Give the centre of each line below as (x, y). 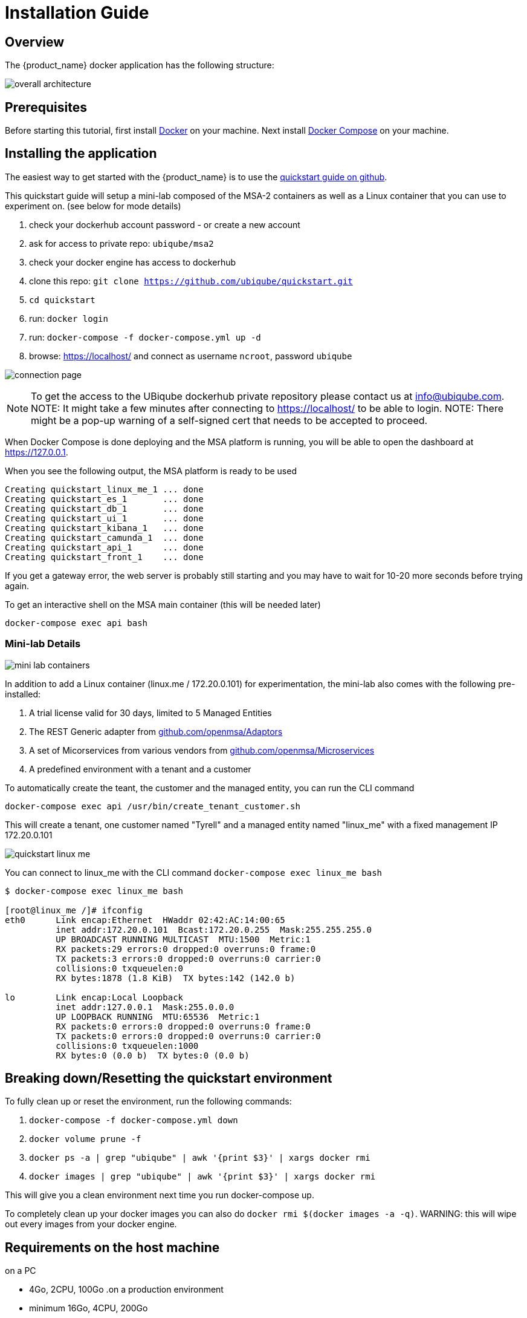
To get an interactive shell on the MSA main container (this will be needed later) (163, 604)
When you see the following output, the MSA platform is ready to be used (151, 471)
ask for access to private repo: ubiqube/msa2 (121, 243)
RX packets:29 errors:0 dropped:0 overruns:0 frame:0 (186, 949)
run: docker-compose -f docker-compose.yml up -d (145, 337)
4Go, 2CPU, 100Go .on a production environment (126, 1290)
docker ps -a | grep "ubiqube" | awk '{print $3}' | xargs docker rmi (200, 1158)
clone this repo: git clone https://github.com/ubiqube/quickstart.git (191, 281)
